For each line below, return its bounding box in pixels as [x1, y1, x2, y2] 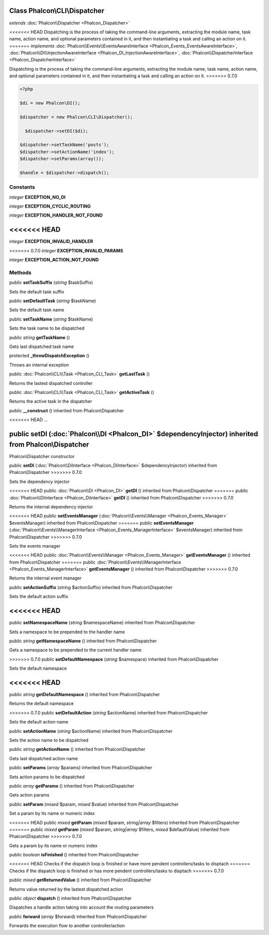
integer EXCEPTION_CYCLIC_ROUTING [9, 203, 91, 209]
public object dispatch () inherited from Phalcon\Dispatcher [9, 895, 132, 901]
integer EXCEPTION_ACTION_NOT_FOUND [9, 257, 99, 263]
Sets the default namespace [9, 665, 67, 672]
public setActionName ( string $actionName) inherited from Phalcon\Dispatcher [9, 728, 173, 734]
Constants [9, 184, 35, 191]
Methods [9, 269, 32, 276]
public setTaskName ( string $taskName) [9, 316, 93, 322]
